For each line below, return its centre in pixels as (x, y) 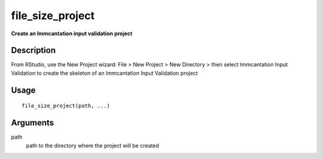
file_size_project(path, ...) (66, 106)
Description (33, 51)
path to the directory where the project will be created (93, 145)
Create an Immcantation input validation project (72, 33)
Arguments (33, 123)
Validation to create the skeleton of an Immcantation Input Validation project (104, 73)
